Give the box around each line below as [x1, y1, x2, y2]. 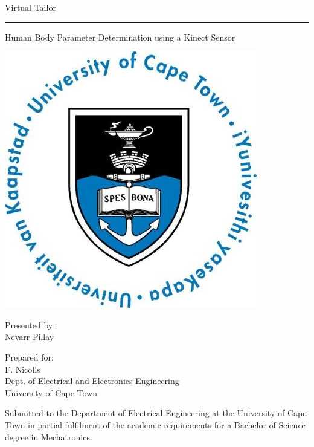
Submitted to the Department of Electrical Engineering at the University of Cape [5, 406, 307, 419]
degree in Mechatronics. [5, 430, 92, 443]
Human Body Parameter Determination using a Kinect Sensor [5, 30, 235, 43]
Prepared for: [5, 350, 54, 363]
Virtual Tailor [5, 1, 56, 13]
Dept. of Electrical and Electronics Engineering [5, 374, 179, 387]
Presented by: [5, 318, 56, 331]
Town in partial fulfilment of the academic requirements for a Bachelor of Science [5, 418, 306, 431]
